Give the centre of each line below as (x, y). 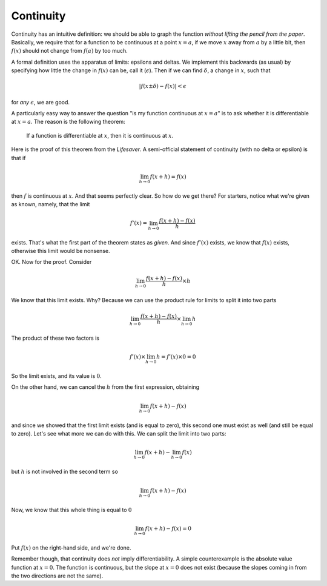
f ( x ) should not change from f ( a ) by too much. (70, 51)
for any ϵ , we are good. (40, 102)
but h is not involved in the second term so (64, 472)
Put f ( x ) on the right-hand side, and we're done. (71, 547)
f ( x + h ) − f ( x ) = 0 (168, 528)
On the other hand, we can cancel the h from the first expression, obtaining (105, 387)
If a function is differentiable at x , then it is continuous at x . (100, 135)
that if (18, 158)
